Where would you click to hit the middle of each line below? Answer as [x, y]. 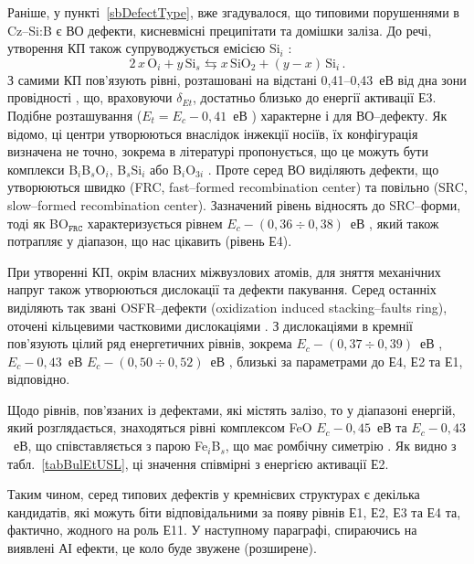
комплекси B [43, 169]
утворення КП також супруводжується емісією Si [144, 48]
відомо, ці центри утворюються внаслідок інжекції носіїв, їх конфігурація [213, 133]
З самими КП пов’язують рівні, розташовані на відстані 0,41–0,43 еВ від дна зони [237, 79]
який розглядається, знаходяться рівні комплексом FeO [160, 427]
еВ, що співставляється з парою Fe [111, 446]
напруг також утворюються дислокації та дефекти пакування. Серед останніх [222, 289]
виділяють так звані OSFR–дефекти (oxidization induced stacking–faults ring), [227, 307]
